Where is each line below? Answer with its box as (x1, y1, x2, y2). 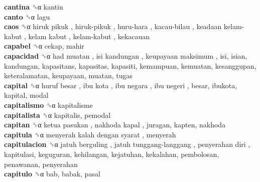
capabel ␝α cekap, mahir (4, 41, 84, 51)
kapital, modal (4, 90, 49, 100)
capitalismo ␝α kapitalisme (4, 99, 93, 110)
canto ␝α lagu (4, 11, 50, 22)
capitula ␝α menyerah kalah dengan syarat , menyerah (4, 129, 176, 139)
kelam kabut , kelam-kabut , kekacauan (28, 31, 150, 41)
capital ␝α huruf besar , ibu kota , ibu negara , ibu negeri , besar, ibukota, (4, 80, 237, 90)
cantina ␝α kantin (4, 2, 63, 12)
